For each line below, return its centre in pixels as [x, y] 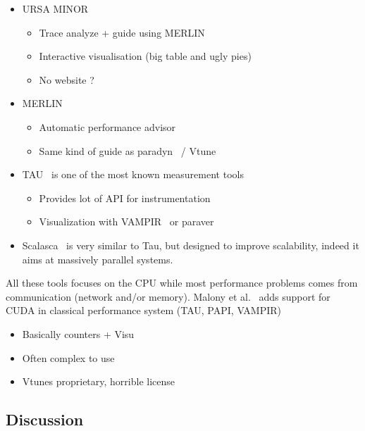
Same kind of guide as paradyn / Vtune [128, 150]
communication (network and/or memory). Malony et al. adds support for [168, 296]
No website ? [67, 79]
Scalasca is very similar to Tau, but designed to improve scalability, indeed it [191, 245]
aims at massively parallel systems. [98, 259]
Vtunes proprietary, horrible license [99, 381]
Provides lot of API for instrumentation [125, 198]
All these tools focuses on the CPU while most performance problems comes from [182, 283]
